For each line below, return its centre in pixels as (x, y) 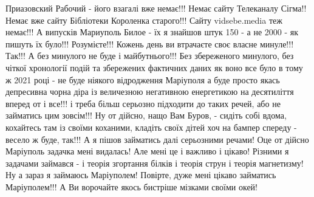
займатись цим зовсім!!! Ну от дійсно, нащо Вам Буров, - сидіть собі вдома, (146, 115)
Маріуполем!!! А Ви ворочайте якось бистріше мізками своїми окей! (131, 186)
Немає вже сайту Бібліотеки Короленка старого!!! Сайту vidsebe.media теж (144, 20)
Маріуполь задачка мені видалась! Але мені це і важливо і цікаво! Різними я (147, 151)
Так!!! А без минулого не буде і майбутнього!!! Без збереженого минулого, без (150, 56)
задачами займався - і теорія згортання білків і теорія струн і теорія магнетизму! (155, 163)
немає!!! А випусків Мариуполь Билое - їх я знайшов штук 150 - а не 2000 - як (152, 32)
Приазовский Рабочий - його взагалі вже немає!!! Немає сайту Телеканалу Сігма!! (156, 8)
